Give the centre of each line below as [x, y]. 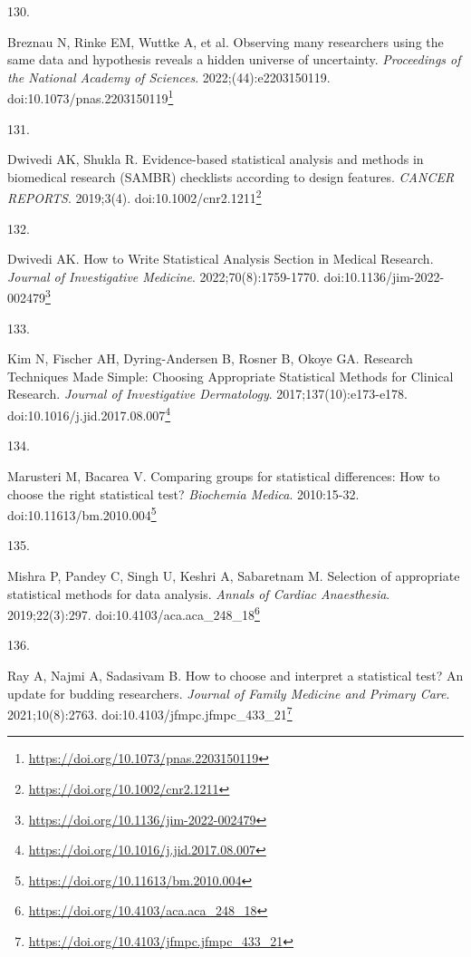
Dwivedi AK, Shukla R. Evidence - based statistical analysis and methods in [216, 159]
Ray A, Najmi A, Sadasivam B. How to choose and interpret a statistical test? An [235, 675]
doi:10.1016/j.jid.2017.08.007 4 [89, 414]
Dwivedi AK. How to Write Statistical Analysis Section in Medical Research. [221, 259]
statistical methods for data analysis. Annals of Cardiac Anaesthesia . [199, 593]
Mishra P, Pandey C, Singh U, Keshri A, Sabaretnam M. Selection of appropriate [234, 575]
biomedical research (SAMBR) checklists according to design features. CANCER [231, 176]
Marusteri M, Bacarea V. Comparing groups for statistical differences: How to [224, 475]
